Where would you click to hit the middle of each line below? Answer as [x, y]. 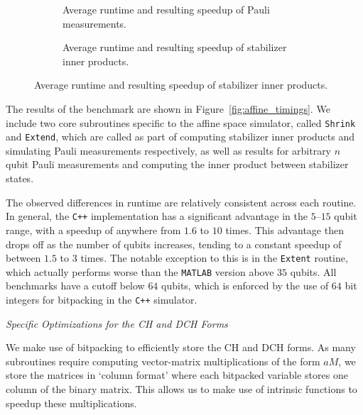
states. [20, 178]
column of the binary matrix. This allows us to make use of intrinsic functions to [181, 389]
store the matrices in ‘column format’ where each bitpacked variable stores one [177, 375]
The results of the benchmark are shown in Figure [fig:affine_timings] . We [168, 108]
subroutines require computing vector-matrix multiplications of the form [163, 361]
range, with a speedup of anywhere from [93, 229]
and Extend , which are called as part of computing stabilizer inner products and [180, 137]
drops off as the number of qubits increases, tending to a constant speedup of [174, 244]
